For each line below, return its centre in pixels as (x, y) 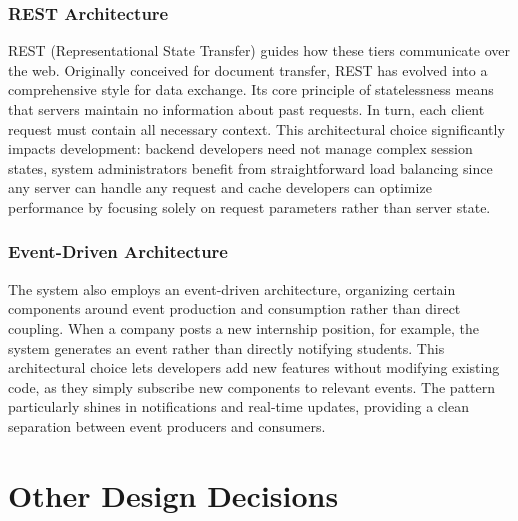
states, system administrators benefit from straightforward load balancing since (250, 167)
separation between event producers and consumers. (167, 425)
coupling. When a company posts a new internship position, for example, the (243, 327)
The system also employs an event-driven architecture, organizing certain (232, 288)
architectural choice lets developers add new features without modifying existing (254, 367)
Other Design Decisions (173, 494)
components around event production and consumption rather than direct (234, 308)
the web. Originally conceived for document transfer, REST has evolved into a (248, 69)
